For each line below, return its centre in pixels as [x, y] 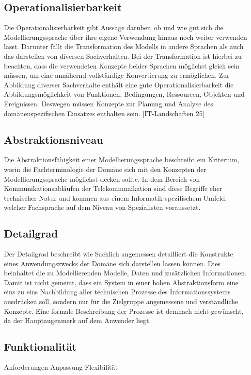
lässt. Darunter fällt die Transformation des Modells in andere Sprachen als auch [124, 46]
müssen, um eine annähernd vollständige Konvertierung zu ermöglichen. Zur [117, 75]
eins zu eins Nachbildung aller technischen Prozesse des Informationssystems [117, 292]
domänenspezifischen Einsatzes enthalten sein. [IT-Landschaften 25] [104, 113]
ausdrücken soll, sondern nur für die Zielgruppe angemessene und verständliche [121, 301]
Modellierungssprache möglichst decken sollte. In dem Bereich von [102, 179]
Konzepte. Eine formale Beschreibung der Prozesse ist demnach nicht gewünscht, [124, 311]
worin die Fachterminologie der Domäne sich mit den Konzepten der [105, 169]
